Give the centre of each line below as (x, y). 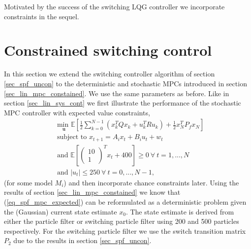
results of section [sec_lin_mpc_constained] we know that (92, 192)
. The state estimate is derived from (180, 211)
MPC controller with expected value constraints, (77, 112)
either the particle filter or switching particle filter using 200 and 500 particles (122, 221)
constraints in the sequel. (42, 16)
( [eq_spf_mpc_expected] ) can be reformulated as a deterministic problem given (125, 202)
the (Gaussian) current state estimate (61, 211)
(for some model (28, 182)
